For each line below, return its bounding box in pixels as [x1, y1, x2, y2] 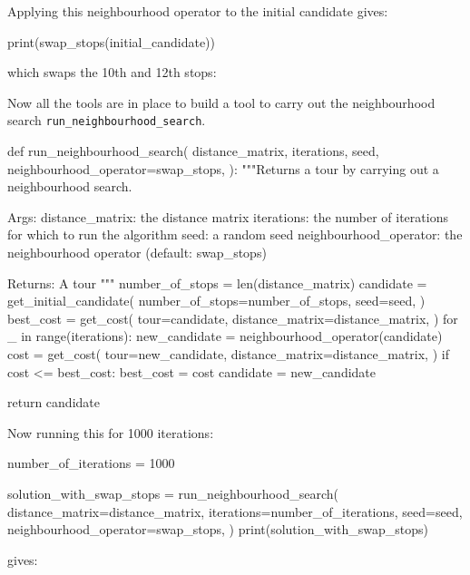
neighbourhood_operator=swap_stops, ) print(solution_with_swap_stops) [7, 520, 428, 539]
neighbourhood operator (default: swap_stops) [7, 243, 267, 261]
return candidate [7, 393, 100, 412]
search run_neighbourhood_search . [7, 111, 206, 130]
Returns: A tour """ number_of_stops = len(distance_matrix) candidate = [7, 273, 427, 292]
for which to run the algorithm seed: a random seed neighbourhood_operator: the [7, 225, 463, 244]
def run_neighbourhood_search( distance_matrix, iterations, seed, [7, 141, 379, 161]
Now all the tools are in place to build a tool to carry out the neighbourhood [7, 93, 436, 112]
